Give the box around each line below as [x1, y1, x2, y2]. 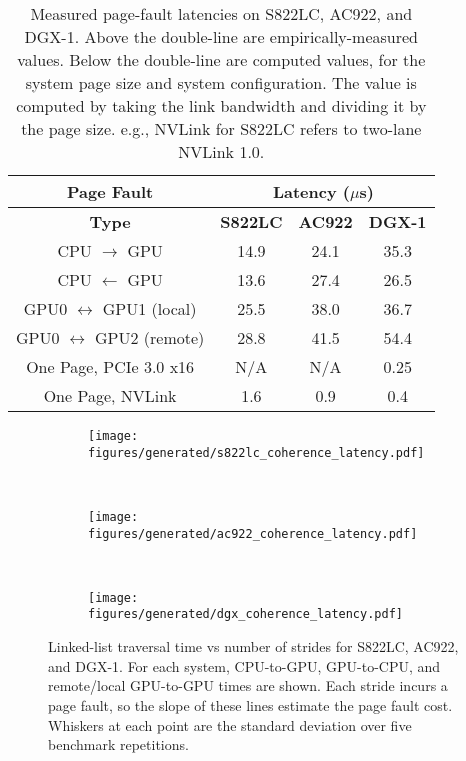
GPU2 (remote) [94, 326, 205, 349]
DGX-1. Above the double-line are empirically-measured [24, 25, 419, 48]
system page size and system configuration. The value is [25, 71, 417, 94]
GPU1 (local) [102, 297, 197, 320]
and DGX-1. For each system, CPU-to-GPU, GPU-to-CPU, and [48, 655, 441, 676]
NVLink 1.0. [178, 140, 265, 163]
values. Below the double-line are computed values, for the [17, 48, 426, 71]
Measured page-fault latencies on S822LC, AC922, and [30, 2, 413, 25]
